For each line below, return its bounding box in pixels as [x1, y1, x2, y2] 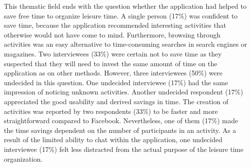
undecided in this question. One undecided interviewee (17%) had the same [4, 77, 228, 87]
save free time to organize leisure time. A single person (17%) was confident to [4, 10, 238, 20]
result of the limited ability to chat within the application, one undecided [4, 134, 222, 145]
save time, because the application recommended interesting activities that [4, 20, 226, 30]
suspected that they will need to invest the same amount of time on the [4, 58, 217, 68]
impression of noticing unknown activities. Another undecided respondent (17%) [4, 87, 243, 97]
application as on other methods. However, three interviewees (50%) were [4, 68, 223, 78]
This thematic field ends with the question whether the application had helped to [4, 1, 247, 11]
